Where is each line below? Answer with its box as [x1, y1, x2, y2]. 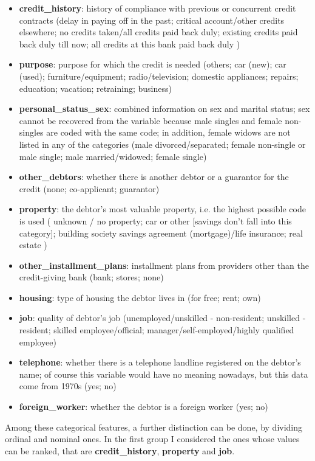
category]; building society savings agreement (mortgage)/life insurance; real [19, 226, 303, 239]
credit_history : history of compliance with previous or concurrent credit [19, 2, 296, 14]
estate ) [19, 238, 47, 251]
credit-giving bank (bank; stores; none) [19, 271, 164, 283]
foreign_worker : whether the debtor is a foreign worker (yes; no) [19, 400, 268, 413]
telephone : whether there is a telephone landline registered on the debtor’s [19, 356, 301, 369]
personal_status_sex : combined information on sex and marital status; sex [19, 102, 310, 115]
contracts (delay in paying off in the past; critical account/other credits [19, 13, 285, 26]
